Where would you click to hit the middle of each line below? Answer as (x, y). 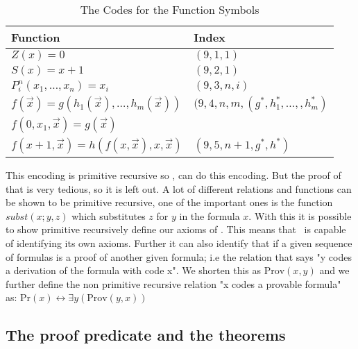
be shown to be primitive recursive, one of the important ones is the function (169, 202)
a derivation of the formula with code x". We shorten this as (134, 270)
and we (334, 270)
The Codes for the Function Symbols (170, 9)
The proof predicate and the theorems (146, 335)
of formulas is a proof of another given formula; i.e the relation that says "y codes (179, 256)
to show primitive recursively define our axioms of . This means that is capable (176, 229)
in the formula (210, 215)
